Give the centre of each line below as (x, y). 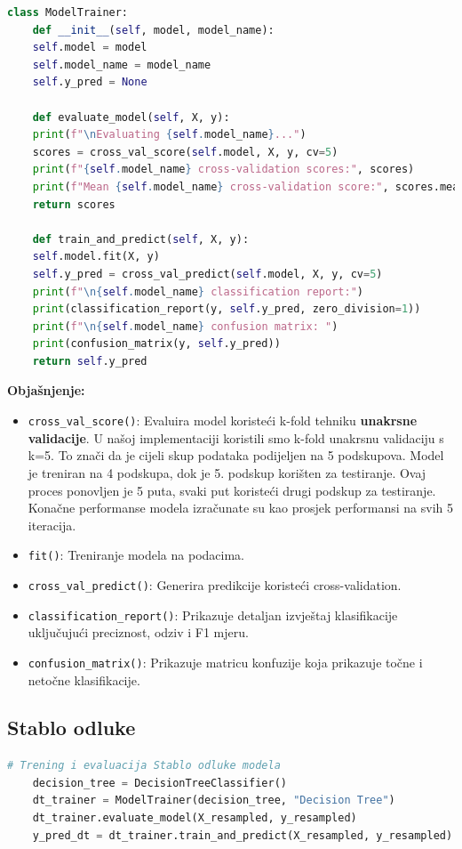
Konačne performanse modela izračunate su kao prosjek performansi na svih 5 (240, 508)
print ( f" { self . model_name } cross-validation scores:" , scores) (223, 170)
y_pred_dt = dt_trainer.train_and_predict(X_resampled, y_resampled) (243, 835)
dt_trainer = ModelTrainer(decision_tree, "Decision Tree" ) (214, 800)
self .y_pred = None (90, 82)
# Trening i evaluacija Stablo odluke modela (144, 766)
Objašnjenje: (46, 390)
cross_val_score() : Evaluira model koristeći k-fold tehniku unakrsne (223, 420)
